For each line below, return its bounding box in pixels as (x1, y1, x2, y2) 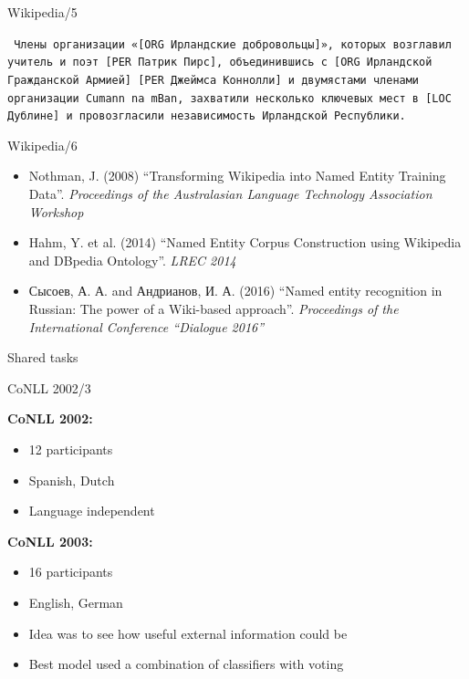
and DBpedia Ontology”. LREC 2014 (28, 250, 236, 269)
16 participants (28, 562, 113, 581)
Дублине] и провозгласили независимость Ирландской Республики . (7, 110, 406, 123)
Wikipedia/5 (7, 3, 78, 21)
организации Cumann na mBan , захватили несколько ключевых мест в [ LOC (7, 91, 452, 105)
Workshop (28, 202, 84, 221)
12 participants (28, 440, 113, 458)
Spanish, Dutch (28, 470, 115, 489)
